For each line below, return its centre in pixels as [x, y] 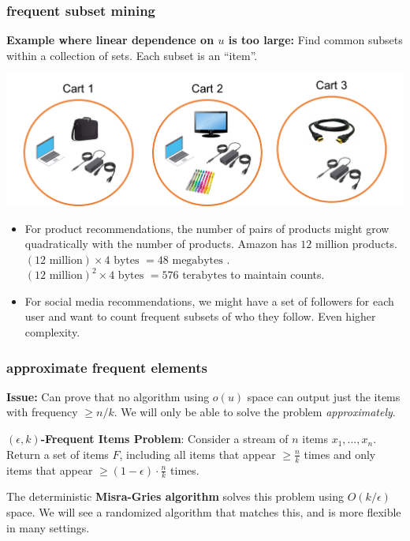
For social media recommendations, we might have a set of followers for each [209, 301]
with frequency [42, 412]
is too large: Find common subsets [315, 40]
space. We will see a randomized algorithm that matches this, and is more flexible [204, 511]
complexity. [52, 332]
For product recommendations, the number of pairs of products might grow [207, 228]
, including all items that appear [198, 454]
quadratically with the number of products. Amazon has [161, 244]
